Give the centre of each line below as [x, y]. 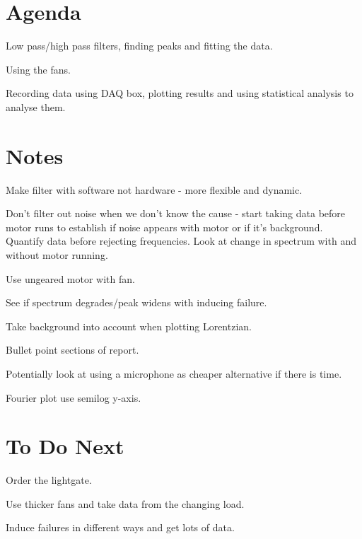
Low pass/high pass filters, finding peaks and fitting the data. [139, 46]
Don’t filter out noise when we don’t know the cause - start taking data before [176, 213]
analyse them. [36, 106]
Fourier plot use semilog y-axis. [74, 397]
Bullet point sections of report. [72, 350]
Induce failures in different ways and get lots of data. [120, 527]
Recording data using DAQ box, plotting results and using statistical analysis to [180, 93]
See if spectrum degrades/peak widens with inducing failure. [136, 302]
